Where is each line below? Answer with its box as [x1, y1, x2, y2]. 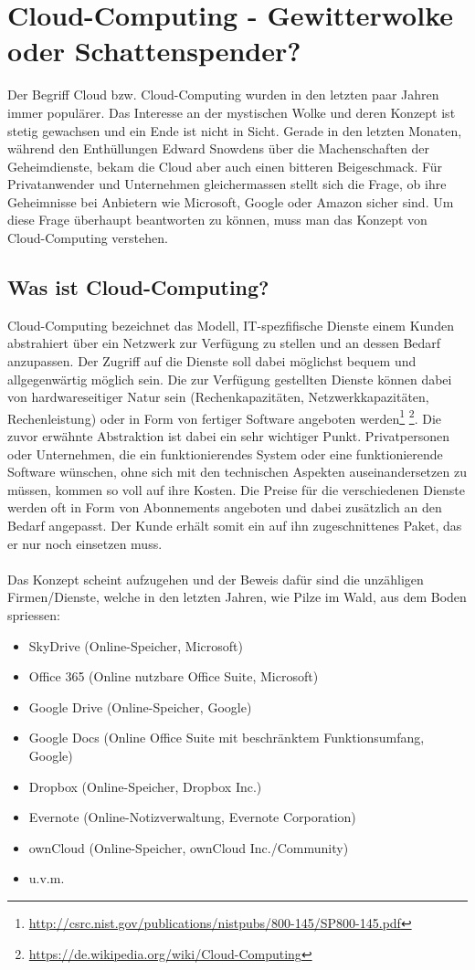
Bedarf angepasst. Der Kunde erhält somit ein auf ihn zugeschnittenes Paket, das [7, 516, 462, 535]
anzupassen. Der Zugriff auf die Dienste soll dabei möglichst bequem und [7, 352, 417, 371]
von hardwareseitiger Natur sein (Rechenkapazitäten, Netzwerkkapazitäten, [7, 387, 429, 406]
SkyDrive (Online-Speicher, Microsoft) [28, 636, 243, 655]
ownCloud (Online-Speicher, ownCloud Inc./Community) [28, 838, 349, 857]
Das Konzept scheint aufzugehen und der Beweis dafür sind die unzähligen [7, 569, 424, 588]
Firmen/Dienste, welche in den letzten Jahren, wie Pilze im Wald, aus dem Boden [7, 587, 467, 606]
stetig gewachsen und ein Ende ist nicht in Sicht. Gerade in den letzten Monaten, [7, 121, 462, 140]
